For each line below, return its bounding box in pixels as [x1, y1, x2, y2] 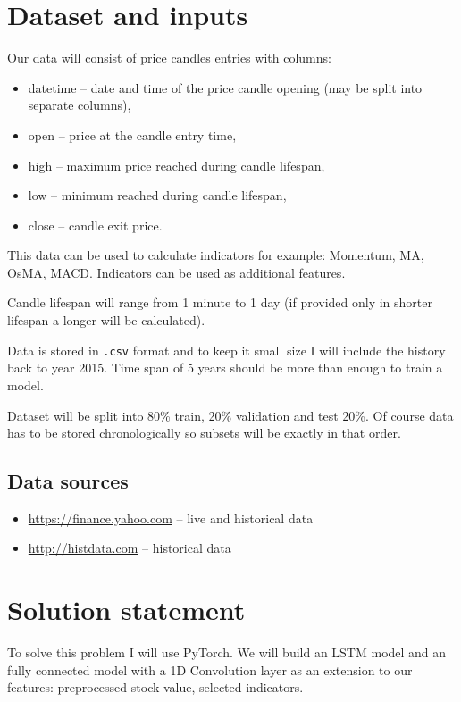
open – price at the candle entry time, [28, 125, 237, 144]
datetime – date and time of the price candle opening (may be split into [28, 78, 423, 96]
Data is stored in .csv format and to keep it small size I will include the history [7, 340, 446, 359]
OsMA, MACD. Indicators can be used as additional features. [7, 263, 346, 281]
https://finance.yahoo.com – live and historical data [28, 508, 314, 527]
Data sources [7, 467, 129, 495]
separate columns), [28, 96, 131, 114]
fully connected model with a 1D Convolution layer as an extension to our [7, 660, 413, 679]
